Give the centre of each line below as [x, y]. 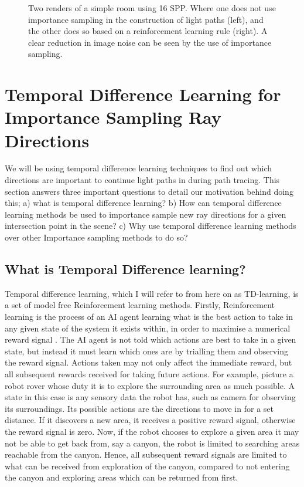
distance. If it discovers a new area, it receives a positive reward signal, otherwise [150, 420]
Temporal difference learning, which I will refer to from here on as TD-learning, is [152, 293]
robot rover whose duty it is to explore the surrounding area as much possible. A [150, 385]
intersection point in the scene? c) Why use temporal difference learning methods [151, 226]
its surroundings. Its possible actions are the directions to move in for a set [139, 408]
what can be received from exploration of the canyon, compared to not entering [147, 466]
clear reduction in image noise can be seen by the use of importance [150, 42]
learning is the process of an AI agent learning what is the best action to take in [149, 317]
